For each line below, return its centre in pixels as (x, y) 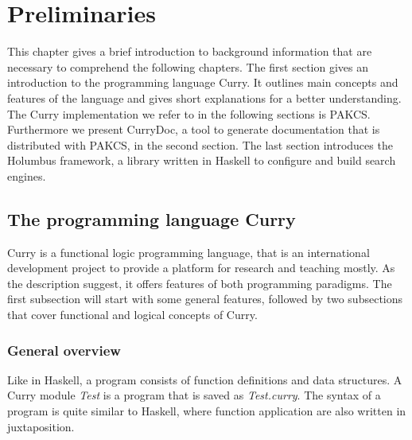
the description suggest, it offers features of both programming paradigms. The (200, 283)
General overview (64, 350)
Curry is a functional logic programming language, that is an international (189, 252)
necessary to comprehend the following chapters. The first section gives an (188, 66)
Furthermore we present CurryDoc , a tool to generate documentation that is (194, 129)
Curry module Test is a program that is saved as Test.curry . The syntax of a (194, 395)
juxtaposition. (41, 426)
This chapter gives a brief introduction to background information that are (190, 51)
